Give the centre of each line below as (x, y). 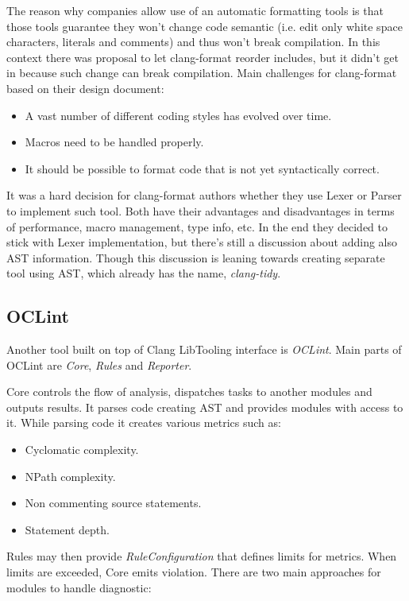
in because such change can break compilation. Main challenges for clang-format (202, 73)
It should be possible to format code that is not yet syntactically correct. (202, 168)
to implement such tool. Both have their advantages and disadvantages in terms (201, 210)
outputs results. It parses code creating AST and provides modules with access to (205, 407)
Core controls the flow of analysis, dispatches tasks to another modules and (189, 392)
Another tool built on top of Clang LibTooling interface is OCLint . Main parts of (204, 349)
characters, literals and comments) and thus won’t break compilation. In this (193, 42)
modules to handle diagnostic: (79, 587)
